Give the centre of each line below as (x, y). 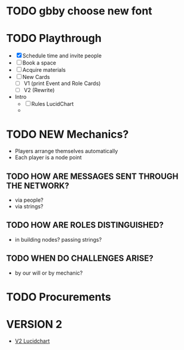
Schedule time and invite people (62, 56)
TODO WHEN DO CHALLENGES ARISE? (80, 258)
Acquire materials (44, 70)
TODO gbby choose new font (79, 11)
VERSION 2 (34, 324)
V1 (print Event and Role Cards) (62, 83)
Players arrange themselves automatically (66, 151)
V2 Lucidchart (32, 341)
